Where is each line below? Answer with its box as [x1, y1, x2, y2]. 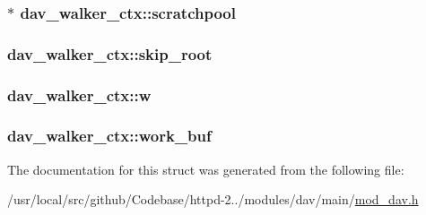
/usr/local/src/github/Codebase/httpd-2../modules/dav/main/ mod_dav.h [7, 190, 419, 209]
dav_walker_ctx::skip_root [7, 42, 213, 64]
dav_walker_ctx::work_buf [7, 125, 212, 147]
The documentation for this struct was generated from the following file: [7, 159, 404, 178]
